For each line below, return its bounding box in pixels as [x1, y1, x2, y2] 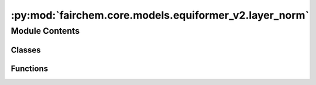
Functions [11, 63, 49, 73]
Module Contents [11, 26, 80, 36]
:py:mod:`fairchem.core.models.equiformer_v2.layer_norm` [11, 9, 310, 22]
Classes [11, 45, 41, 55]
